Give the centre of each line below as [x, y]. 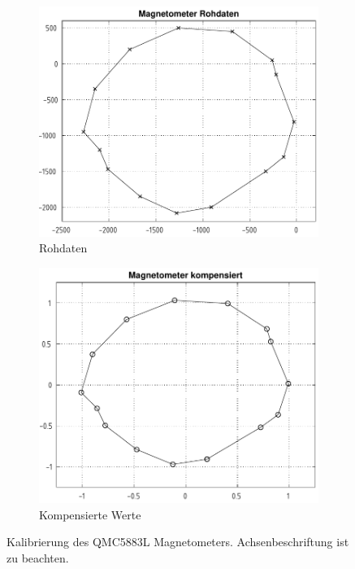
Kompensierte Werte [90, 514]
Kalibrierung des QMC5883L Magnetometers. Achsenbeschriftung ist [178, 542]
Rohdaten [63, 248]
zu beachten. [38, 557]
